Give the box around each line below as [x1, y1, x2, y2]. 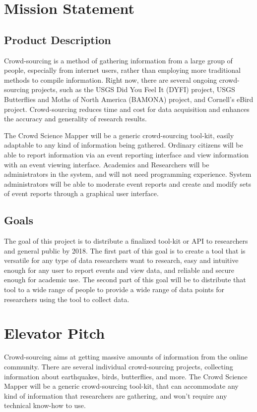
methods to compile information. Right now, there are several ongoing [4, 74, 217, 85]
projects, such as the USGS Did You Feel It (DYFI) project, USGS [31, 84, 235, 95]
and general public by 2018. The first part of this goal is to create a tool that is [4, 245, 246, 256]
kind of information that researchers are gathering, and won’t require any [4, 390, 227, 401]
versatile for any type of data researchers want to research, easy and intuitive [4, 255, 239, 265]
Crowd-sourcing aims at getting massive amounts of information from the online [4, 352, 248, 362]
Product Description [4, 32, 111, 47]
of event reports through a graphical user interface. [4, 188, 159, 199]
